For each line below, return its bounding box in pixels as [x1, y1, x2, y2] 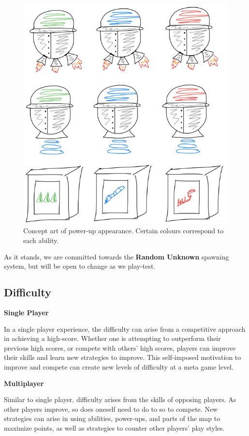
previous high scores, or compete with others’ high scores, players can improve [4, 342, 236, 353]
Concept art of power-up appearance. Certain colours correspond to [23, 226, 224, 236]
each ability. [23, 235, 59, 245]
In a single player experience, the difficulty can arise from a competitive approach [4, 323, 246, 334]
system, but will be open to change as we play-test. [4, 261, 156, 271]
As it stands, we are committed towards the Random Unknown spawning [4, 251, 229, 261]
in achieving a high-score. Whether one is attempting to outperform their [4, 333, 221, 343]
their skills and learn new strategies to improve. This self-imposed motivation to [4, 352, 241, 362]
